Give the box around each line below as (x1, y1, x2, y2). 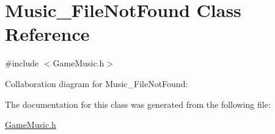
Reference (5, 21, 90, 46)
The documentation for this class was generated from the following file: (5, 97, 271, 110)
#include (5, 57, 39, 69)
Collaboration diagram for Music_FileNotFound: (5, 77, 188, 90)
